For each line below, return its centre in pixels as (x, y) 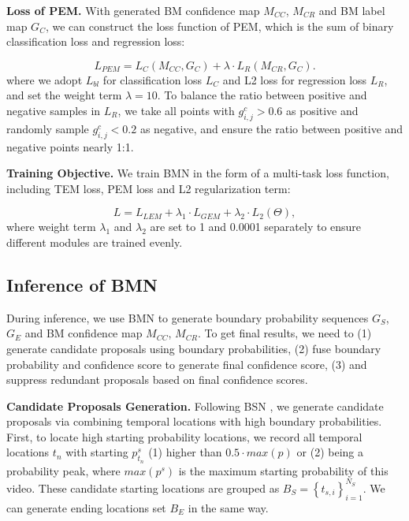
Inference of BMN (82, 284)
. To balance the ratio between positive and (262, 95)
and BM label (352, 10)
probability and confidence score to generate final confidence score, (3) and (187, 364)
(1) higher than (185, 452)
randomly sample (48, 128)
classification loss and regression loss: (96, 41)
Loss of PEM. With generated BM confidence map (133, 10)
